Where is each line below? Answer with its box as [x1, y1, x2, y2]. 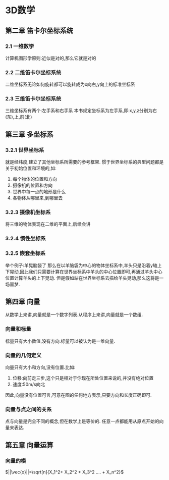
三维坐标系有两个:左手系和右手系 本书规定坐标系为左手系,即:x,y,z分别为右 [5, 108, 157, 114]
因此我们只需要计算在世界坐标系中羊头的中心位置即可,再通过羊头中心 [20, 269, 163, 275]
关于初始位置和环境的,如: [5, 165, 57, 172]
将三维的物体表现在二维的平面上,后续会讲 [5, 221, 91, 227]
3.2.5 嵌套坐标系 [5, 250, 46, 257]
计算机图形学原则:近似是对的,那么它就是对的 [5, 55, 97, 61]
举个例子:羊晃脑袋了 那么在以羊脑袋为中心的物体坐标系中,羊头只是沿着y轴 [5, 262, 157, 268]
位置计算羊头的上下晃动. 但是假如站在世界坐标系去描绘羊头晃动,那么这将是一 [5, 275, 164, 281]
